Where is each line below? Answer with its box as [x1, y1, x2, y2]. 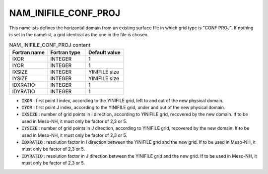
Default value [88, 49, 121, 56]
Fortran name [12, 49, 45, 56]
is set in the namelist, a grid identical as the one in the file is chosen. [9, 31, 149, 37]
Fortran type [50, 49, 80, 56]
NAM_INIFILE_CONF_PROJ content [9, 41, 91, 48]
